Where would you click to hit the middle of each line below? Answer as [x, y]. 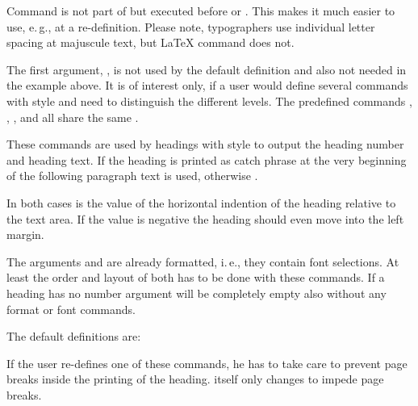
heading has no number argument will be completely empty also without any [196, 293]
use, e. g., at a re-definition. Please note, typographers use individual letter [191, 26]
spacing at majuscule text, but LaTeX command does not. [150, 42]
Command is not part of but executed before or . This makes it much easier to [201, 10]
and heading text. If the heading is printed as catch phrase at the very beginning [207, 159]
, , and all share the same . [73, 117]
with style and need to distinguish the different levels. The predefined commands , [209, 100]
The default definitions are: [74, 336]
